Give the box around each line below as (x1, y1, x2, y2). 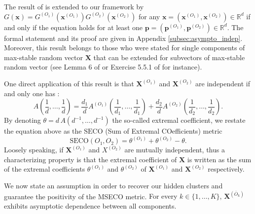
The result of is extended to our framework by (4, 1, 144, 11)
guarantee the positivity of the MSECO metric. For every (4, 191, 178, 201)
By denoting (4, 115, 41, 125)
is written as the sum (187, 154, 252, 164)
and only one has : (4, 88, 60, 98)
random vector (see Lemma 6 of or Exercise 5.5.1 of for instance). (4, 62, 202, 72)
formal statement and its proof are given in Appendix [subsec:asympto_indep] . (4, 33, 243, 43)
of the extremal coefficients (4, 164, 85, 174)
